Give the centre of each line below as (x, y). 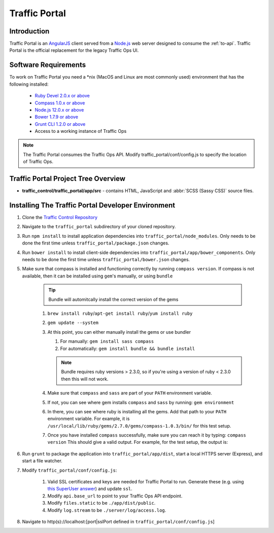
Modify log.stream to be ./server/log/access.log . (107, 510)
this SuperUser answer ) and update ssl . (90, 489)
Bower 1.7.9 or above (57, 117)
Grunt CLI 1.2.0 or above (60, 124)
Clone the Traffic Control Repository (60, 218)
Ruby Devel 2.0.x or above (62, 96)
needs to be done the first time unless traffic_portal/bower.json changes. (106, 260)
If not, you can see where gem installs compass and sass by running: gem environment (141, 402)
